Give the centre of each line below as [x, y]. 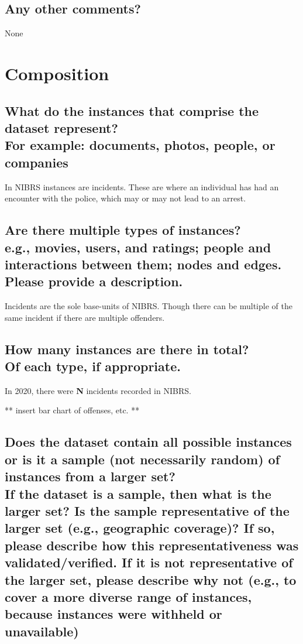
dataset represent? [61, 127]
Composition [57, 73]
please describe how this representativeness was [152, 545]
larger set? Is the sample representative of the [147, 511]
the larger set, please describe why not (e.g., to [151, 579]
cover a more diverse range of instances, [128, 596]
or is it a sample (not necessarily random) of [142, 459]
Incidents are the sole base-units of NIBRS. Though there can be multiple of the [149, 306]
